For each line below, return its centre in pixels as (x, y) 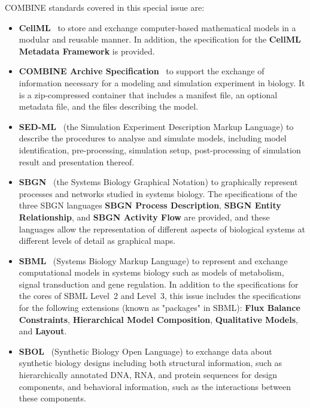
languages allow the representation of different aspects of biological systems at (162, 229)
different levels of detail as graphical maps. (97, 241)
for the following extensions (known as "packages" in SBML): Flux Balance (159, 308)
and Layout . (43, 331)
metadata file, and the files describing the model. (109, 106)
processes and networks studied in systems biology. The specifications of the (158, 193)
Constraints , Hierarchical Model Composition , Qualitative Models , (158, 319)
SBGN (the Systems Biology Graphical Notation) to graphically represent (158, 182)
